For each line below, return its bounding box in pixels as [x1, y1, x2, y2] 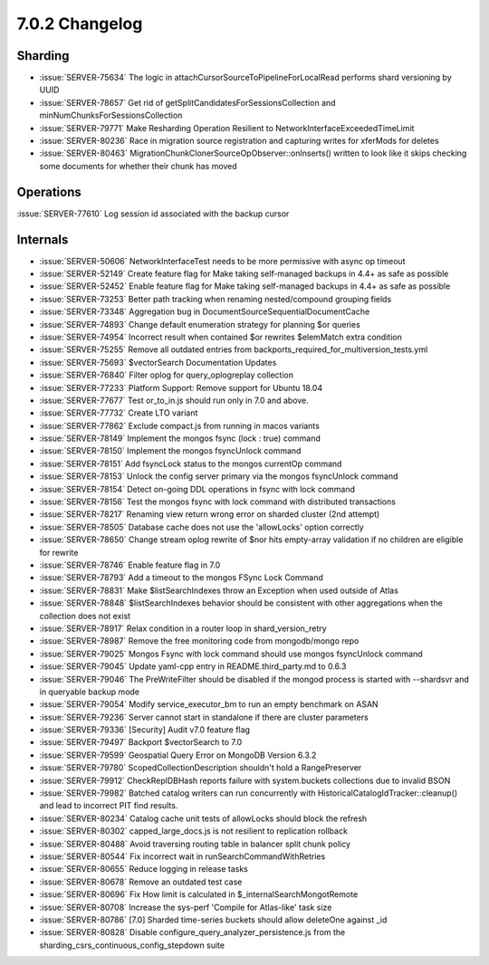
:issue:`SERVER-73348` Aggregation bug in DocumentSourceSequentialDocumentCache [39, 306, 370, 317]
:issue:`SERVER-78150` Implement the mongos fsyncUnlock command [39, 445, 302, 456]
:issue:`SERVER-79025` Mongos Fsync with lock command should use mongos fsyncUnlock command [39, 648, 423, 659]
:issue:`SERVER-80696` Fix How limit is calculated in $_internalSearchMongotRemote [39, 889, 359, 900]
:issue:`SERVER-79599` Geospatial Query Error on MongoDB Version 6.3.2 [39, 750, 317, 760]
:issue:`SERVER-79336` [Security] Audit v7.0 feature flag [39, 724, 251, 735]
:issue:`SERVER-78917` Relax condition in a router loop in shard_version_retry [39, 623, 327, 634]
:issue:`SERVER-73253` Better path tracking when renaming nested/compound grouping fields [39, 293, 392, 304]
